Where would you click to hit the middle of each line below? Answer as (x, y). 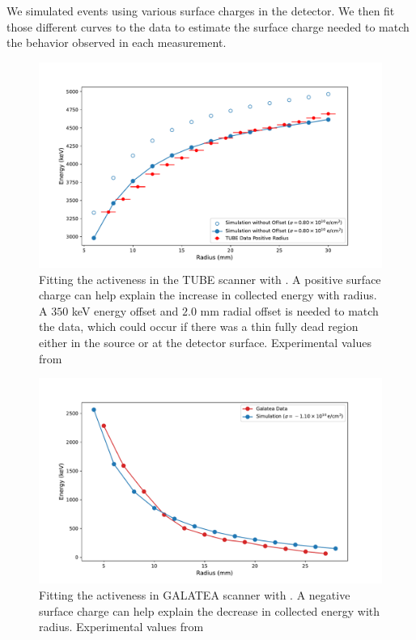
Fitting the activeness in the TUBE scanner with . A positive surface (210, 279)
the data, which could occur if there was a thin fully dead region (199, 326)
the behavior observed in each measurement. (117, 42)
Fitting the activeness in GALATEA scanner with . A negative (195, 595)
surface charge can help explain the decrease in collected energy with (210, 610)
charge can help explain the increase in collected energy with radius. (208, 295)
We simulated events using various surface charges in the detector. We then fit (201, 11)
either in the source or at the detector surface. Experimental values (205, 342)
